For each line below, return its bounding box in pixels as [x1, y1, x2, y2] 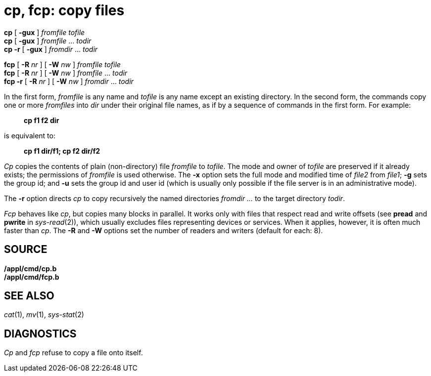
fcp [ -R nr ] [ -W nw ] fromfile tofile [4, 60, 121, 69]
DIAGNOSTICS [4, 327, 77, 340]
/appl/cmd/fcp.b [4, 272, 59, 281]
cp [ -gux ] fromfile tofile [4, 28, 85, 37]
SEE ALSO [4, 290, 54, 302]
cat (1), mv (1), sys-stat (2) [4, 310, 84, 319]
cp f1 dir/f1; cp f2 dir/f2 [24, 146, 100, 155]
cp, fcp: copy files [4, 2, 125, 19]
